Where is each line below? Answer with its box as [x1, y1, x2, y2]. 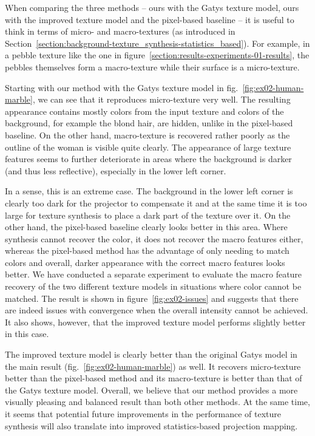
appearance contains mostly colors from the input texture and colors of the [5, 104, 284, 117]
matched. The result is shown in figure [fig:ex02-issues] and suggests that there [5, 291, 299, 304]
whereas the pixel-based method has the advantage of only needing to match [5, 244, 290, 257]
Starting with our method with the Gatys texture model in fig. [5, 81, 239, 94]
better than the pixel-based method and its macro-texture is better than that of [5, 372, 302, 384]
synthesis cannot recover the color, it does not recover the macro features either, [5, 232, 303, 245]
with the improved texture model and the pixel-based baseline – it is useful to [5, 13, 294, 26]
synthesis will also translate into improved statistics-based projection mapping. [5, 419, 298, 432]
